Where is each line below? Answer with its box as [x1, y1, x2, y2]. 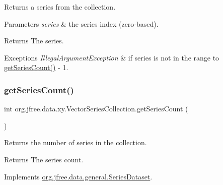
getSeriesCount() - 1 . [4, 62, 68, 73]
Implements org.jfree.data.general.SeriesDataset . [4, 171, 153, 181]
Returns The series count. [4, 154, 84, 164]
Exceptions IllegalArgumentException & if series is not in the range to [4, 52, 219, 63]
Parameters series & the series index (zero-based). [4, 18, 159, 29]
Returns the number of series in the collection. [4, 137, 147, 148]
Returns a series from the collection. [4, 2, 116, 12]
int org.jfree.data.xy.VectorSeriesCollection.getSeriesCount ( [4, 103, 188, 114]
